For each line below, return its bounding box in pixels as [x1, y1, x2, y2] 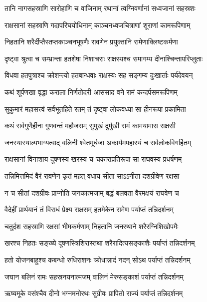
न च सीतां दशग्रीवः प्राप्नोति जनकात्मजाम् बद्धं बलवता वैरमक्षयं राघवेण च [4, 187, 179, 198]
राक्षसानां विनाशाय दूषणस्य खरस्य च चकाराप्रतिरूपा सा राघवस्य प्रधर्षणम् [4, 154, 182, 164]
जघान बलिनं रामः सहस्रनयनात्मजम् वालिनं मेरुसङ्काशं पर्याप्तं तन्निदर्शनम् [4, 271, 184, 282]
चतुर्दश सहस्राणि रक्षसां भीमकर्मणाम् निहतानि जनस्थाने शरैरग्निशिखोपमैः [4, 221, 179, 231]
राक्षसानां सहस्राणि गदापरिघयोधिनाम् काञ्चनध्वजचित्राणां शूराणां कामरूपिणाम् [4, 19, 191, 30]
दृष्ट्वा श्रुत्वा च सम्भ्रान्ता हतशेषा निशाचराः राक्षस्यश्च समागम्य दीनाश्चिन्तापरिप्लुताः [4, 53, 203, 63]
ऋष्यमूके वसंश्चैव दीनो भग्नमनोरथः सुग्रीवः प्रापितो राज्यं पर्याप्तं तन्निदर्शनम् [4, 288, 183, 299]
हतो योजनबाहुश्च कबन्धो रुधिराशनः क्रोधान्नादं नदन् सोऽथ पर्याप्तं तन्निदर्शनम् [4, 254, 191, 265]
